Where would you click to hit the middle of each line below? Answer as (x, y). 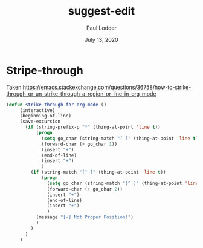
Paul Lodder (101, 28)
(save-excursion (40, 122)
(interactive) (37, 110)
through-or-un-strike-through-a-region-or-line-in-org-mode (81, 93)
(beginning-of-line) (45, 116)
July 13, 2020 (101, 39)
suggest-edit (101, 11)
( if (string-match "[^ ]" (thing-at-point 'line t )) (98, 172)
